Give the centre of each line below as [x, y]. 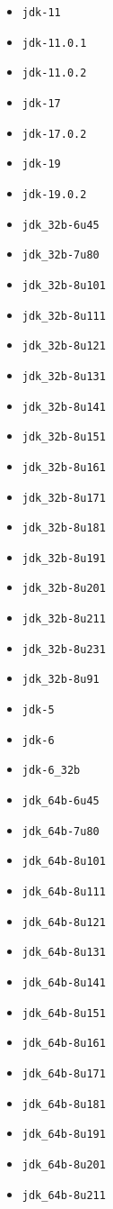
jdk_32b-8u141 [64, 407]
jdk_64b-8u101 [64, 862]
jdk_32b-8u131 [64, 376]
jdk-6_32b [51, 771]
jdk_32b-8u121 [64, 346]
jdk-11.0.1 [54, 43]
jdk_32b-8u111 [64, 316]
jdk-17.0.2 [54, 134]
